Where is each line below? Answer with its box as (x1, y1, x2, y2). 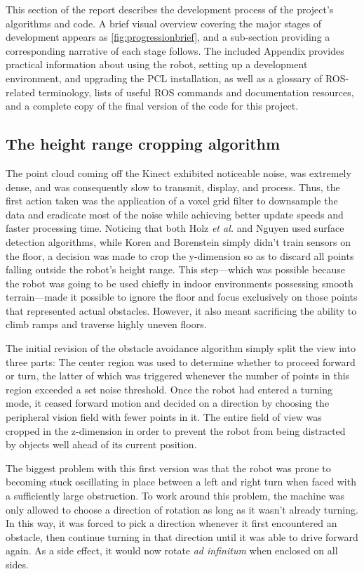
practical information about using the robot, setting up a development (6, 57, 308, 72)
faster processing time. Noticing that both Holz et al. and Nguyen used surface (6, 221, 344, 235)
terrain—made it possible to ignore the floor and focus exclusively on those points (6, 289, 358, 304)
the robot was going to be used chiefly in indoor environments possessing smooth (6, 275, 353, 290)
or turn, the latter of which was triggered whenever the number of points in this (6, 368, 350, 383)
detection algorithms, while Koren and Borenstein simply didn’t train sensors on (6, 234, 351, 249)
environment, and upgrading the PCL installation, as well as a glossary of (6, 70, 323, 85)
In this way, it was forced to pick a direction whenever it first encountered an (6, 516, 337, 530)
